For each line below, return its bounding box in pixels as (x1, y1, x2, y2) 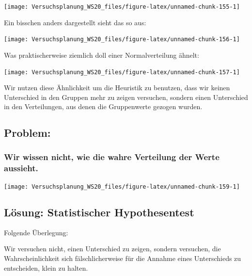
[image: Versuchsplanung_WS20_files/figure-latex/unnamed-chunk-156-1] (4, 36, 240, 43)
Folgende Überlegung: (4, 227, 68, 237)
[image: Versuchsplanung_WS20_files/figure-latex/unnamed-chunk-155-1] (4, 3, 240, 10)
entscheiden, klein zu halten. (4, 262, 88, 273)
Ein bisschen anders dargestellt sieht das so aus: (4, 17, 146, 27)
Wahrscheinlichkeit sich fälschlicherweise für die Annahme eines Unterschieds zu (4, 253, 241, 263)
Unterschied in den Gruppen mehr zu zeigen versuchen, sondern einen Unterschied (4, 92, 248, 102)
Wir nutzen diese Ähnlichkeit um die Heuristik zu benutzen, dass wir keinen (4, 82, 230, 93)
